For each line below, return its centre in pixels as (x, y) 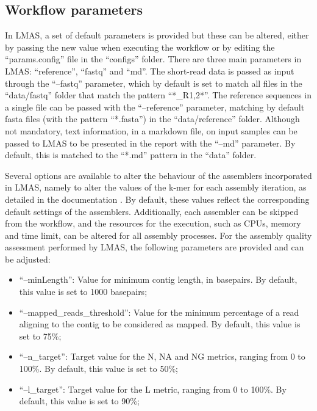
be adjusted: (28, 259)
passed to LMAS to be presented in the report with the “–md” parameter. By (150, 143)
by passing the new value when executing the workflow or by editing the (140, 47)
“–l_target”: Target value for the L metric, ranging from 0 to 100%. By (153, 389)
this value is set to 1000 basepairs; (83, 292)
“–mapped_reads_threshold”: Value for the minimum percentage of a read (159, 312)
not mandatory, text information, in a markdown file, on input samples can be (151, 130)
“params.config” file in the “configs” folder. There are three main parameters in (153, 59)
